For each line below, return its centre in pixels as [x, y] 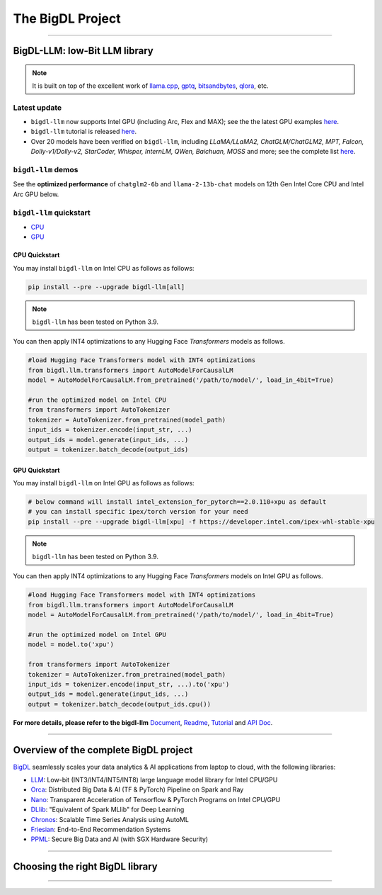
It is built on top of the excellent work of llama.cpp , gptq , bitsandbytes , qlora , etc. [150, 86]
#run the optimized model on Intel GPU [97, 635]
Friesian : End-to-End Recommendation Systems [101, 829]
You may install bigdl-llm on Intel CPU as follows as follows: [104, 268]
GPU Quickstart [36, 470]
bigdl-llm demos [46, 170]
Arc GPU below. [36, 194]
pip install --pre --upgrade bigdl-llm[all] [106, 287]
